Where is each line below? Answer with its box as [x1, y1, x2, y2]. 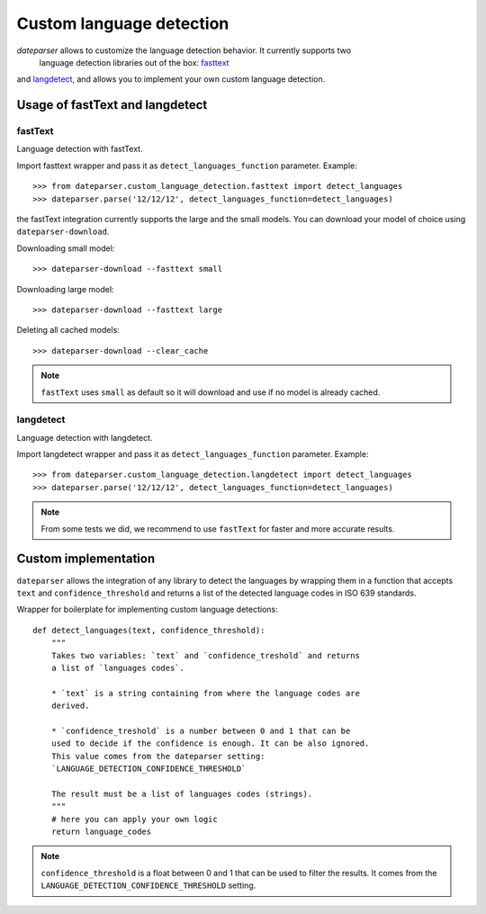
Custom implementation [16, 551, 156, 567]
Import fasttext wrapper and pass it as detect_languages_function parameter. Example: [16, 160, 357, 171]
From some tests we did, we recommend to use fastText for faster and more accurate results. [40, 523, 395, 534]
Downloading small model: [16, 243, 115, 254]
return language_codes [50, 826, 152, 837]
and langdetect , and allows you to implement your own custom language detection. [16, 74, 326, 85]
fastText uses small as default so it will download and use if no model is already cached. [40, 387, 381, 398]
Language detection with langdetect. [16, 432, 153, 443]
